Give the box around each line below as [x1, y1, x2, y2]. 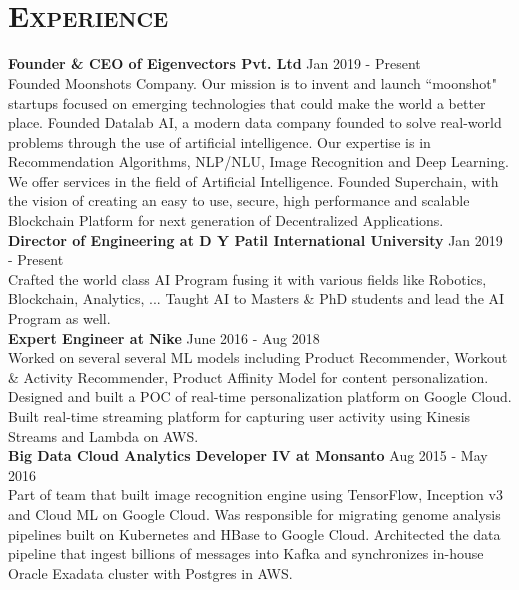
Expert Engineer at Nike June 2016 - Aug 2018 [8, 327, 320, 348]
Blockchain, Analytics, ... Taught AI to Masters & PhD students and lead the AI [8, 288, 505, 309]
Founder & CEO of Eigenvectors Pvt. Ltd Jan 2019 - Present [8, 53, 421, 74]
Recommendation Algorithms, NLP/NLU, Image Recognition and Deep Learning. [8, 151, 509, 172]
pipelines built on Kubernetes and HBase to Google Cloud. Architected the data [8, 523, 501, 544]
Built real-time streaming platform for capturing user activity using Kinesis [8, 406, 471, 426]
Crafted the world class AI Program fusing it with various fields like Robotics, [8, 268, 487, 289]
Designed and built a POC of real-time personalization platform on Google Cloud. [8, 386, 512, 407]
